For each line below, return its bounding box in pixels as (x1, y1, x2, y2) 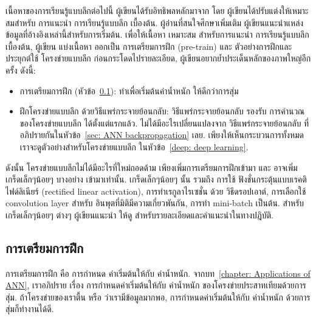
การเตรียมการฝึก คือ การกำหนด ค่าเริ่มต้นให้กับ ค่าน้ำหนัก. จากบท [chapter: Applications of (5, 266, 311, 279)
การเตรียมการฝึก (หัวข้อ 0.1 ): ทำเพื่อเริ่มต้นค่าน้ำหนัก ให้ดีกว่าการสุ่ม (19, 84, 239, 97)
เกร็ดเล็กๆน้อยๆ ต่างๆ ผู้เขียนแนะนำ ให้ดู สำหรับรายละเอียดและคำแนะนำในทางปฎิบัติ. (5, 208, 274, 221)
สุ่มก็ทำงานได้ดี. (5, 302, 54, 315)
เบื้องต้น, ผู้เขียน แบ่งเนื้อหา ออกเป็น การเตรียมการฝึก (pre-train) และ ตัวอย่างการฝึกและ (5, 40, 292, 52)
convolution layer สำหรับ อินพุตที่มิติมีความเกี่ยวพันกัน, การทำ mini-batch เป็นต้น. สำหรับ (5, 197, 304, 209)
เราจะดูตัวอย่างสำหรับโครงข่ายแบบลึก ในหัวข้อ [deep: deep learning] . (19, 140, 249, 153)
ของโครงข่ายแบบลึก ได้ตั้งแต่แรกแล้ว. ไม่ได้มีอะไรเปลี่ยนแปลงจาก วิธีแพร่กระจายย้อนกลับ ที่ (19, 116, 309, 129)
